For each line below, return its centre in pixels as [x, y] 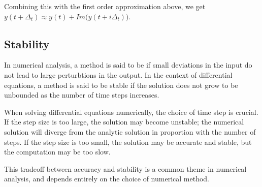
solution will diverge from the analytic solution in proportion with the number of [130, 131]
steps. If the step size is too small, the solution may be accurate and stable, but [128, 142]
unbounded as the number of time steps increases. [82, 95]
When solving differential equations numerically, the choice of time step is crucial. [131, 112]
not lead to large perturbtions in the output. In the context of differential [118, 74]
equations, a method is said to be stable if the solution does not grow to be [121, 85]
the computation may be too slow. [57, 152]
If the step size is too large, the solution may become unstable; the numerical [124, 122]
